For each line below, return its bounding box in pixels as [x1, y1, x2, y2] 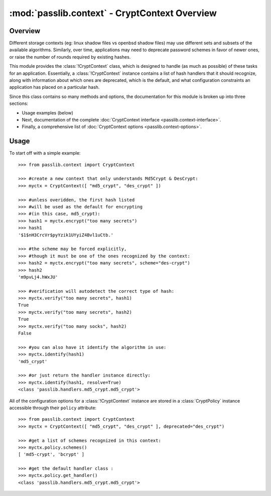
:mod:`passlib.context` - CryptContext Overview [9, 8, 217, 19]
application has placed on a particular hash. [9, 84, 100, 90]
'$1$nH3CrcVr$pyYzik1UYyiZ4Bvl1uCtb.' [18, 232, 114, 238]
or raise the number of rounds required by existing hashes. [9, 54, 131, 60]
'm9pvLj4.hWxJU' [18, 274, 58, 280]
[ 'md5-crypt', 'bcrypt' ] [18, 452, 85, 457]
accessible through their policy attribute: [9, 405, 97, 411]
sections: [9, 100, 29, 106]
